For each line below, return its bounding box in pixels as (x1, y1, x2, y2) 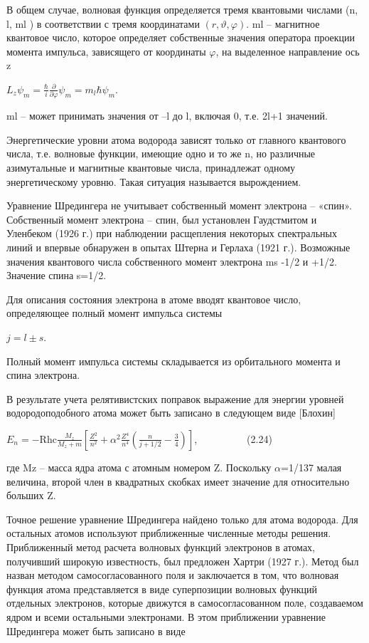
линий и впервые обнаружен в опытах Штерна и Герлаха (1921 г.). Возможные (6, 240, 351, 255)
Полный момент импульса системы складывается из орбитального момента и (6, 353, 341, 368)
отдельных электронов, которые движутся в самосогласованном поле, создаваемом (6, 595, 363, 610)
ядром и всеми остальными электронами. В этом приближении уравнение (6, 609, 326, 624)
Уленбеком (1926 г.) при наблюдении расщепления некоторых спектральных (6, 226, 337, 241)
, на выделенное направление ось (215, 43, 360, 58)
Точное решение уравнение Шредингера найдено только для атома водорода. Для (6, 511, 358, 526)
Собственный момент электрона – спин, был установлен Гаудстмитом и (6, 211, 317, 226)
